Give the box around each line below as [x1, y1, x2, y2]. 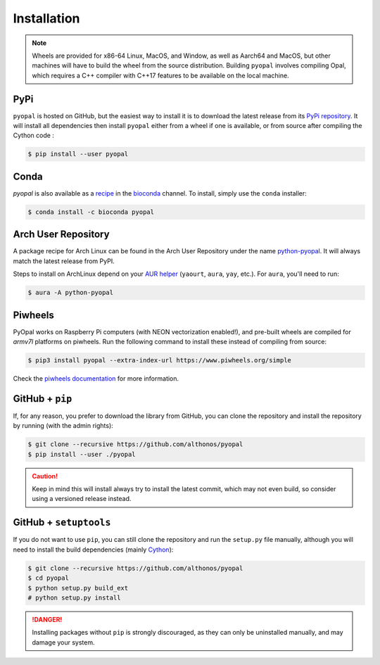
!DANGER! [32, 615, 63, 623]
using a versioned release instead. [32, 495, 132, 503]
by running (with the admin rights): [13, 422, 114, 430]
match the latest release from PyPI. [13, 257, 115, 265]
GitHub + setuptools [13, 517, 111, 528]
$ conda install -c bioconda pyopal [27, 208, 155, 216]
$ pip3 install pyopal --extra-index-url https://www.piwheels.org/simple [27, 356, 292, 365]
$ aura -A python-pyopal [27, 289, 114, 297]
